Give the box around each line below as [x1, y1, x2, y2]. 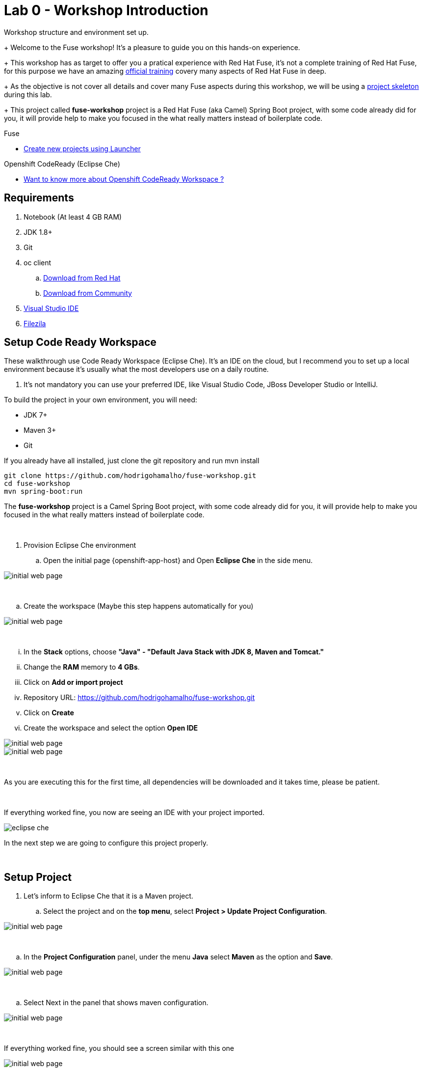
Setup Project [4, 871, 72, 883]
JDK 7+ [24, 411, 48, 420]
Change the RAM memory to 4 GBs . [24, 663, 140, 672]
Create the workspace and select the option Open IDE [24, 724, 198, 733]
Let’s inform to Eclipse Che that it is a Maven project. [24, 892, 193, 901]
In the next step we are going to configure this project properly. [4, 839, 209, 847]
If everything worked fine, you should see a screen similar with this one [4, 1044, 235, 1053]
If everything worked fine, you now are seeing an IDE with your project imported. [4, 808, 264, 817]
